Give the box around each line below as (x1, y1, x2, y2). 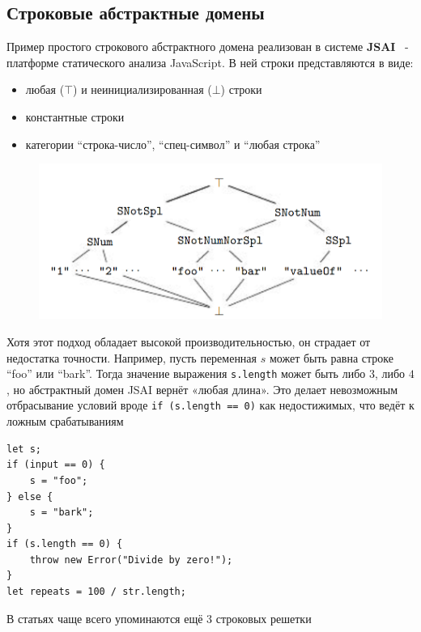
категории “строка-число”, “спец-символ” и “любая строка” (25, 135, 321, 152)
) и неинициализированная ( (73, 81, 212, 98)
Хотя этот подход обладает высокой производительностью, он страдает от (6, 333, 371, 350)
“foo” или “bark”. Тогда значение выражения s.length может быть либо (6, 365, 366, 382)
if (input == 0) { (6, 459, 105, 471)
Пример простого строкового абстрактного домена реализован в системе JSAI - (6, 38, 409, 55)
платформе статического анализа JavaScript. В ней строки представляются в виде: (6, 53, 414, 70)
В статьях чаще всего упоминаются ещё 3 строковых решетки (6, 609, 312, 626)
